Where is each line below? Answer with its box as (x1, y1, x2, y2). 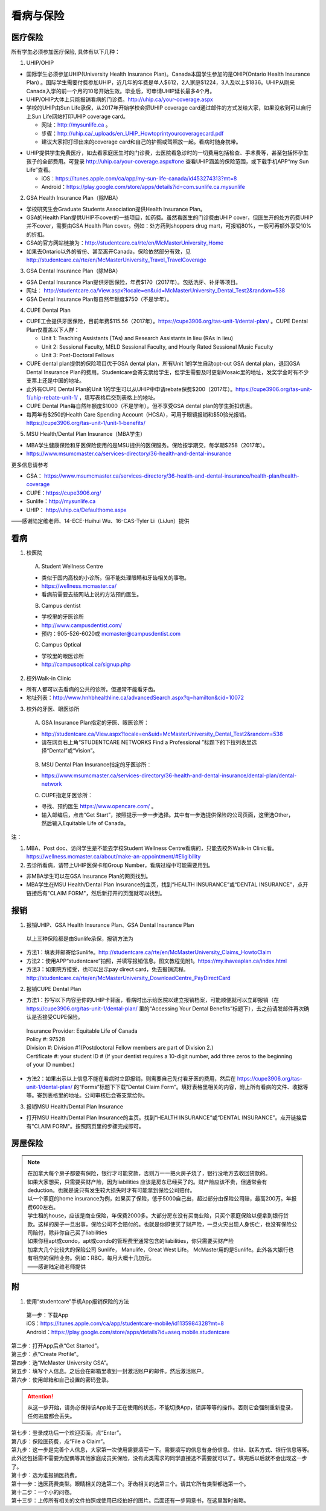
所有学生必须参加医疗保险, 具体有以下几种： (11, 48, 120, 56)
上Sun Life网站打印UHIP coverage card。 (26, 113, 129, 120)
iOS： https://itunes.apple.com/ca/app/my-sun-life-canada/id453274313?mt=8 (41, 174, 237, 182)
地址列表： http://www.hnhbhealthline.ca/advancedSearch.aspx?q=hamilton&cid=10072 (26, 694, 245, 702)
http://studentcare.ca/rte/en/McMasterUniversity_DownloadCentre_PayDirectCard (26, 974, 231, 981)
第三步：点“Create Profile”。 (11, 1351, 82, 1358)
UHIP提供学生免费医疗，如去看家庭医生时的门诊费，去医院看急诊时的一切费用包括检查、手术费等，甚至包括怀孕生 (26, 149, 309, 157)
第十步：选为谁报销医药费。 (11, 1472, 80, 1479)
